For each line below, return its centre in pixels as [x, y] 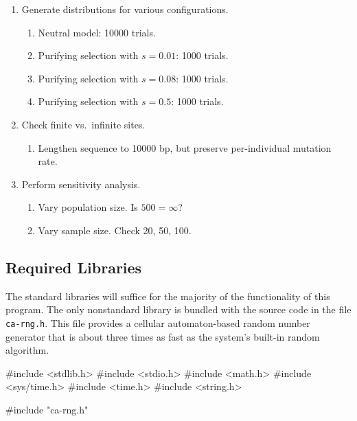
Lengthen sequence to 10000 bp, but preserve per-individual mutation [185, 147]
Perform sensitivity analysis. [81, 184]
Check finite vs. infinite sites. [83, 124]
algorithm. [27, 350]
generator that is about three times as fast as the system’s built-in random [163, 336]
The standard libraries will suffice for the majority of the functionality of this [168, 296]
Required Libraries [74, 267]
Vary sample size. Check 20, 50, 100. [115, 230]
